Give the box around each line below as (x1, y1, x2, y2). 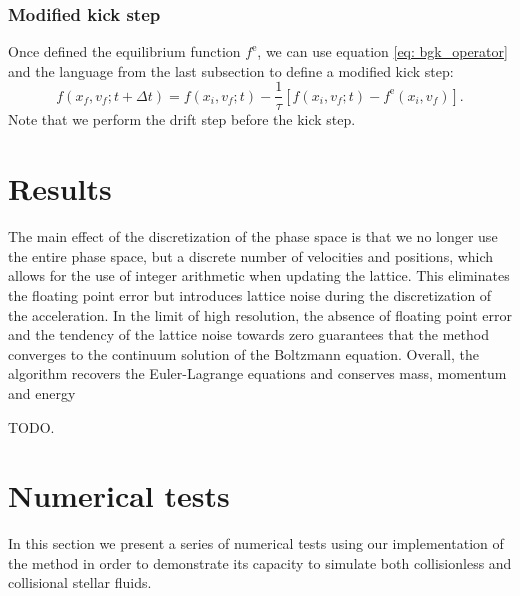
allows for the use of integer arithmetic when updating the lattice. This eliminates (8, 265, 510, 286)
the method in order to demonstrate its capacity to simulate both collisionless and (8, 552, 512, 573)
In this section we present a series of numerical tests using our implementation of (8, 533, 504, 554)
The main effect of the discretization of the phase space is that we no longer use (8, 226, 498, 247)
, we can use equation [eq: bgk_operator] (257, 41, 508, 62)
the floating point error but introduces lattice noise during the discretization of (8, 284, 492, 305)
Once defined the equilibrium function (8, 41, 241, 62)
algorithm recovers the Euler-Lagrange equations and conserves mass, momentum (8, 363, 507, 384)
